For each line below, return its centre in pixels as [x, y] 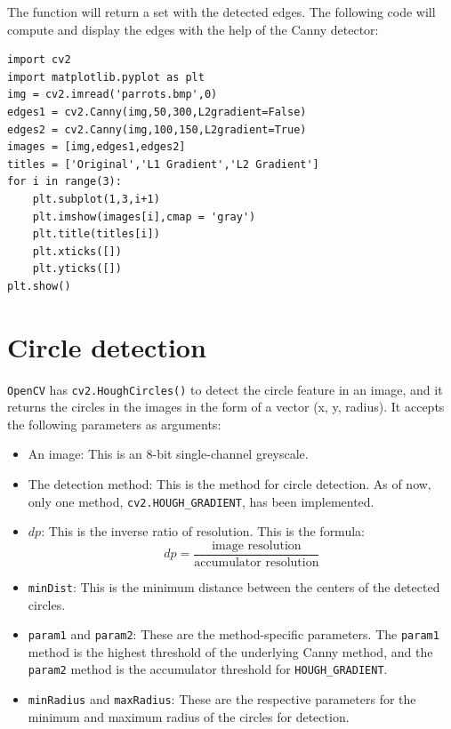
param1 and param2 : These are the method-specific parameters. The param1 [234, 634]
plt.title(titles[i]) [96, 234]
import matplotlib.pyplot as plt [106, 77]
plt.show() [39, 286]
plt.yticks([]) [77, 269]
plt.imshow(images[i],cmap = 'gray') [144, 216]
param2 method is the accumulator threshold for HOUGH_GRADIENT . [208, 669]
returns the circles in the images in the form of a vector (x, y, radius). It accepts [226, 407]
